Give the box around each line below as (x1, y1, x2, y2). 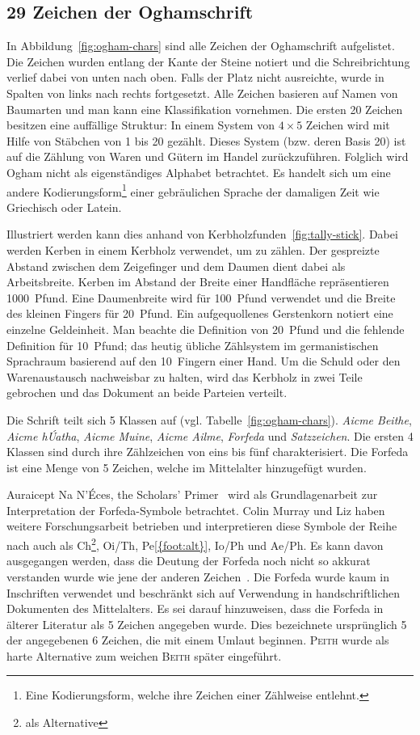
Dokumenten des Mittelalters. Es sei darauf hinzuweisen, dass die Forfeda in (6, 600, 384, 617)
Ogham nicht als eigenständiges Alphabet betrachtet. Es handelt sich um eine (6, 163, 391, 180)
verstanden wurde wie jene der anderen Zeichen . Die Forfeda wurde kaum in (6, 568, 389, 585)
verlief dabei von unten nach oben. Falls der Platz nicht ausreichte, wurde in (6, 69, 384, 86)
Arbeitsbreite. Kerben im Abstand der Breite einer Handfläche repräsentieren (6, 273, 389, 290)
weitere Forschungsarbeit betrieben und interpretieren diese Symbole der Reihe (6, 517, 397, 534)
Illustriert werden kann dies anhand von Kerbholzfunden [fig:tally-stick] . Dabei (6, 226, 398, 243)
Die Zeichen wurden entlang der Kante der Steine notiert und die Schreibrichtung (6, 53, 410, 70)
